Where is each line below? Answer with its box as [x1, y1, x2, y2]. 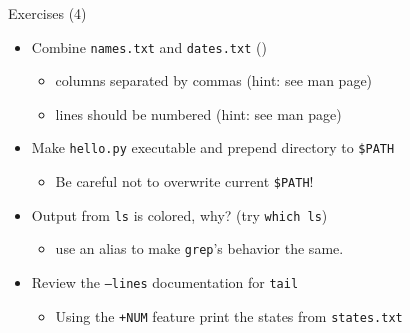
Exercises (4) [8, 3, 87, 23]
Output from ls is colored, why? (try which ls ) [31, 204, 328, 225]
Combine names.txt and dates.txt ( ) [31, 36, 267, 57]
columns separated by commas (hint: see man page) [55, 70, 373, 91]
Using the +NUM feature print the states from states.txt [55, 305, 403, 326]
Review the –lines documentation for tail [31, 272, 299, 293]
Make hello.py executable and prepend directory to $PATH [31, 137, 395, 158]
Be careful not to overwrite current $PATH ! [55, 171, 314, 192]
